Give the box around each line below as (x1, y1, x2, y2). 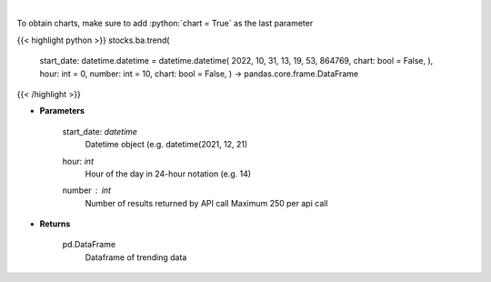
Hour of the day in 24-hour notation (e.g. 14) (85, 168, 252, 179)
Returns (39, 218, 71, 229)
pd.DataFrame (62, 239, 116, 250)
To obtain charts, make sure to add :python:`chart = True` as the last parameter (16, 18, 314, 29)
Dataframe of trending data (85, 251, 187, 263)
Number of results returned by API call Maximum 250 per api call (85, 197, 328, 208)
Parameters (39, 106, 85, 116)
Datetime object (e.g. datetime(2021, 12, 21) (85, 139, 248, 150)
